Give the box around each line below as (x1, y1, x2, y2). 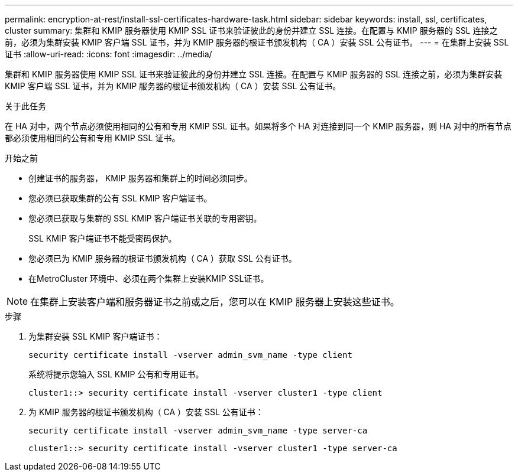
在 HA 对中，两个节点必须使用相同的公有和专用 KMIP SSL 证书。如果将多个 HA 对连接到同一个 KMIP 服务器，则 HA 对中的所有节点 (5, 121, 511, 131)
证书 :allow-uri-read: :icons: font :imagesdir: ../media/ (5, 49, 212, 59)
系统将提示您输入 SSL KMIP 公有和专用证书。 (28, 369, 204, 379)
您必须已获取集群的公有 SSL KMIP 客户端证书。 (28, 193, 212, 203)
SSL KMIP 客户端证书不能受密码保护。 (28, 233, 177, 243)
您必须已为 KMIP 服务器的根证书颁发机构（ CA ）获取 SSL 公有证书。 (28, 253, 297, 263)
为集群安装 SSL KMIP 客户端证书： (28, 331, 163, 341)
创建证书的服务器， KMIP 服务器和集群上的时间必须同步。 (28, 173, 252, 183)
